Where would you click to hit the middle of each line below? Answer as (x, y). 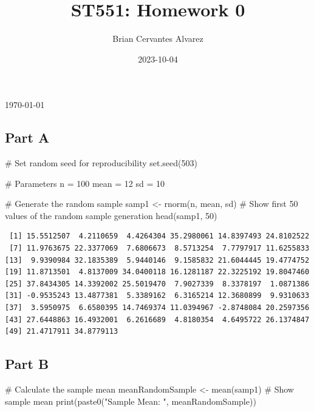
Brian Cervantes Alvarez (158, 39)
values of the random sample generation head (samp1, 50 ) (111, 215)
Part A (27, 137)
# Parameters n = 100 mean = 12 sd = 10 (85, 183)
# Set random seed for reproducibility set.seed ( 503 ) (101, 163)
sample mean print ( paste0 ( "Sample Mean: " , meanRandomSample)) (131, 401)
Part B (27, 364)
